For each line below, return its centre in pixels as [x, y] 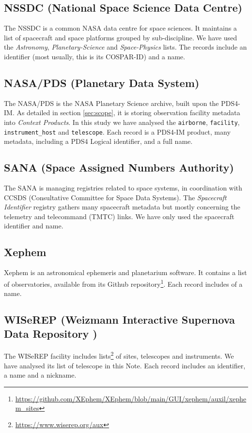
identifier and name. [34, 226]
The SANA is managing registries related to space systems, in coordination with [123, 188]
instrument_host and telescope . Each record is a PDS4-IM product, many [117, 131]
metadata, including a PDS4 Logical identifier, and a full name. [98, 141]
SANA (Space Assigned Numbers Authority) [119, 167]
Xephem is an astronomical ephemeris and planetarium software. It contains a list [126, 272]
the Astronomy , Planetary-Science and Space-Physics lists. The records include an [126, 47]
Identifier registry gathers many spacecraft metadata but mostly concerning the [122, 207]
